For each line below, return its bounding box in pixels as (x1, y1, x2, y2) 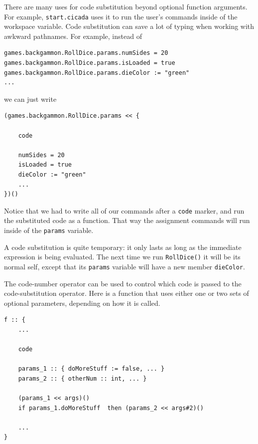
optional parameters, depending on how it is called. (4, 297, 160, 308)
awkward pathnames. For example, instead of (4, 30, 142, 41)
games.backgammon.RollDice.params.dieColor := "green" (4, 69, 190, 76)
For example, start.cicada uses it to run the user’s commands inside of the (4, 11, 238, 21)
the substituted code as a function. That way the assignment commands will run (4, 215, 250, 225)
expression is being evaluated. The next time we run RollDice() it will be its (4, 251, 241, 262)
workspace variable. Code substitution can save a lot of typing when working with (4, 21, 255, 31)
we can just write (4, 93, 57, 104)
